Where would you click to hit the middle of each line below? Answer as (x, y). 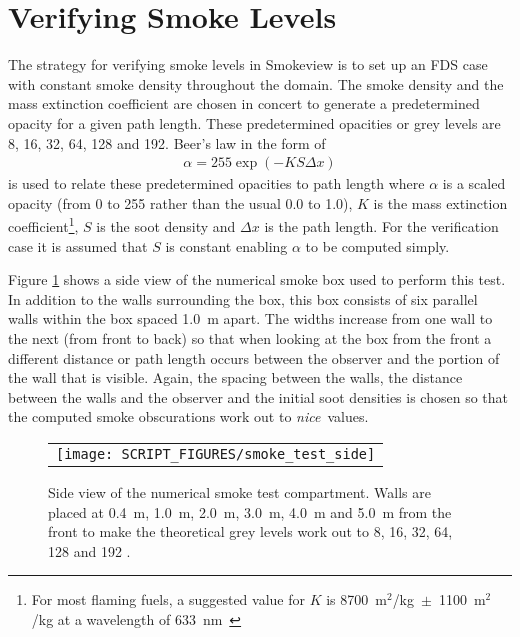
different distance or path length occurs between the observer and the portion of (254, 357)
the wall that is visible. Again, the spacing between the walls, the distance (235, 377)
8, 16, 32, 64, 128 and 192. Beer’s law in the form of (167, 142)
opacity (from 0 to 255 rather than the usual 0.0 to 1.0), (180, 202)
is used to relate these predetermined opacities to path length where (216, 183)
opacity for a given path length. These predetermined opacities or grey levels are (254, 122)
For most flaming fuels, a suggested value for (168, 599)
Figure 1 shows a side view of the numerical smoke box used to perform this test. (257, 279)
